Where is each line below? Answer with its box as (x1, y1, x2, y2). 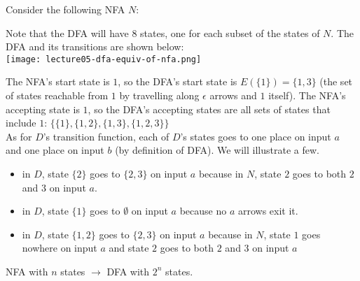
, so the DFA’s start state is (118, 74, 237, 89)
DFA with (106, 264, 150, 278)
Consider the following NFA (6, 2, 125, 16)
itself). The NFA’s (268, 88, 346, 103)
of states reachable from (6, 88, 109, 103)
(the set (319, 74, 353, 89)
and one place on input (6, 143, 104, 157)
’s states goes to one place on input (180, 129, 331, 143)
